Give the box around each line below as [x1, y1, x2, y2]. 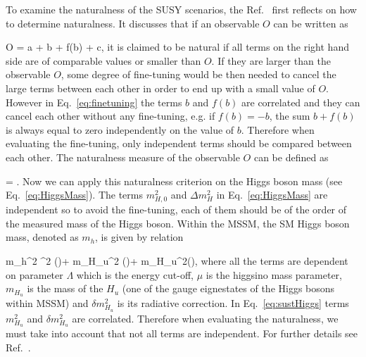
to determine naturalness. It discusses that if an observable [6, 15, 260, 30]
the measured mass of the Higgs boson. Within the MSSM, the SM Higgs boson [6, 215, 350, 230]
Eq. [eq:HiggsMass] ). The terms [6, 187, 143, 202]
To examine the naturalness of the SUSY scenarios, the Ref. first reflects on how [6, 2, 357, 16]
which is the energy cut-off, [76, 267, 194, 282]
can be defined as [253, 149, 329, 164]
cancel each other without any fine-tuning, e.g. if [6, 108, 215, 123]
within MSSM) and [6, 296, 89, 311]
